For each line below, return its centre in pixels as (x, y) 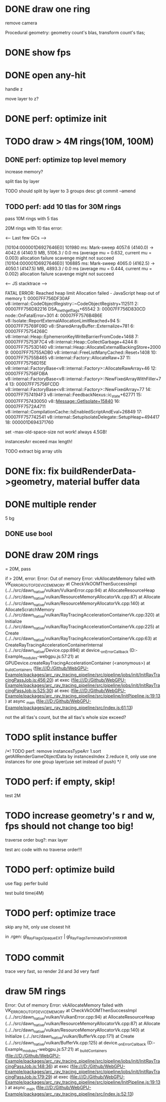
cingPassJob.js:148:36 (28, 1066)
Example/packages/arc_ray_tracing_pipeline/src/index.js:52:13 (69, 1094)
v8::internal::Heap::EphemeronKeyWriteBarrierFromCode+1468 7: (72, 336)
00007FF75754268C (27, 331)
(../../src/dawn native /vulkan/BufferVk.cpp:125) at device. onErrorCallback (76, 1043)
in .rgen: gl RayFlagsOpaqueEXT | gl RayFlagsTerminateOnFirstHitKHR (66, 937)
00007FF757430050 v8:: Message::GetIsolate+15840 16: (63, 401)
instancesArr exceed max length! (39, 441)
